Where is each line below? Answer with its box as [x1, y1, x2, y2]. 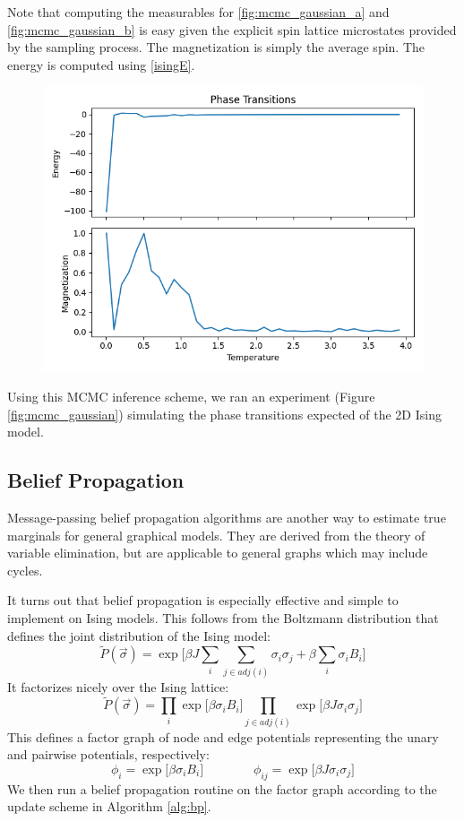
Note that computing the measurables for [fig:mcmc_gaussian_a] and [7, 3, 390, 21]
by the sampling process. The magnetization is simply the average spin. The [7, 38, 425, 56]
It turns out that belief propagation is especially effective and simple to [7, 591, 399, 610]
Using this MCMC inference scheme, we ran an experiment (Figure [7, 386, 375, 405]
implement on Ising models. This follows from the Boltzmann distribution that [7, 608, 439, 627]
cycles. [7, 560, 43, 579]
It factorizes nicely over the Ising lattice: [7, 677, 229, 696]
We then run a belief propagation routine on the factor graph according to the [7, 779, 437, 798]
